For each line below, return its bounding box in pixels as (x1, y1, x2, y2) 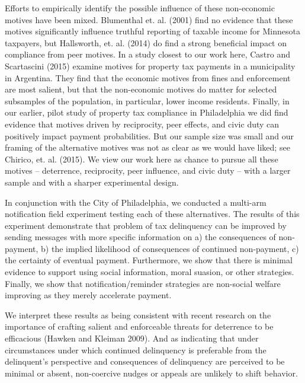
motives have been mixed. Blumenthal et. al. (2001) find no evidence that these (5, 13, 293, 25)
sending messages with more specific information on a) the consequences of (5, 231, 276, 243)
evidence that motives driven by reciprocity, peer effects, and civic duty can (5, 117, 280, 130)
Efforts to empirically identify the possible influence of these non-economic (5, 2, 275, 14)
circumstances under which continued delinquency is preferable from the (5, 343, 267, 356)
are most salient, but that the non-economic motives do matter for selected (5, 83, 277, 95)
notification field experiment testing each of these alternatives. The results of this (5, 208, 300, 220)
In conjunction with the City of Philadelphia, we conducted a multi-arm (5, 196, 267, 208)
